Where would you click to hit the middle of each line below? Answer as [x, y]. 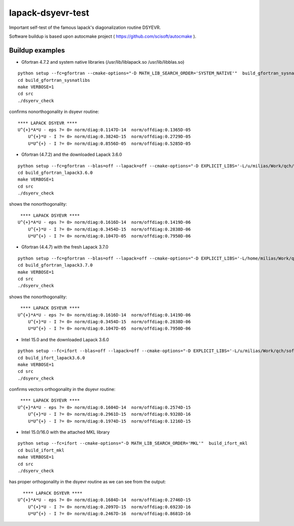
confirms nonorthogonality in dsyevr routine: [54, 112]
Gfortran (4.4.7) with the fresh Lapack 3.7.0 [65, 247]
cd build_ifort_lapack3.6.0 [51, 358]
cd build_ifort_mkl [41, 450]
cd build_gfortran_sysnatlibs [54, 80]
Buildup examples [37, 50]
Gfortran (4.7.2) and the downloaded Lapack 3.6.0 [72, 155]
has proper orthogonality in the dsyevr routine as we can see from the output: [87, 482]
